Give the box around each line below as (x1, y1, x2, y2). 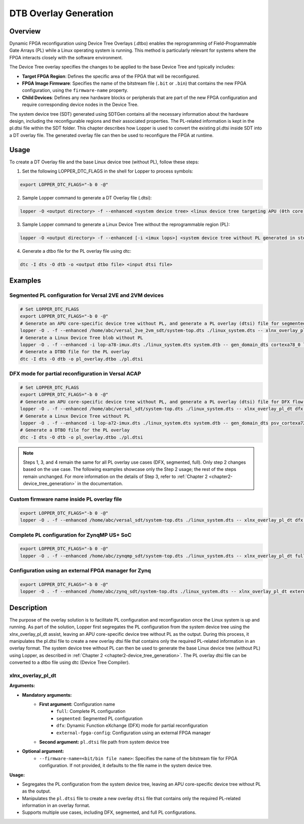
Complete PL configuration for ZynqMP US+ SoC (9, 531, 132, 538)
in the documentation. (77, 480, 123, 487)
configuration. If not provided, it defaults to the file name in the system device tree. (39, 763, 212, 769)
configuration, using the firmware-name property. (22, 87, 129, 93)
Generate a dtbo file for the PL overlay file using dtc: (22, 248, 132, 254)
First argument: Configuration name (39, 701, 116, 707)
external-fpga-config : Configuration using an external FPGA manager (56, 730, 211, 736)
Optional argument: (22, 748, 64, 754)
